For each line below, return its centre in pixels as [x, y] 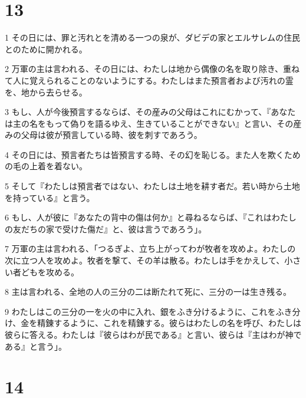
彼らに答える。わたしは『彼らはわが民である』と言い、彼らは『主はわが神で [153, 334]
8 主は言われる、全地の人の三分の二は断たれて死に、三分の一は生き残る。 [148, 292]
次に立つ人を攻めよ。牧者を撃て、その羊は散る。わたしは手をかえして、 [145, 260]
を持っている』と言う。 [50, 197]
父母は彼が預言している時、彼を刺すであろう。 [111, 135]
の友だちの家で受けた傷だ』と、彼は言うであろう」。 [106, 228]
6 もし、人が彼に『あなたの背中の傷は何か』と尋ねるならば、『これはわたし [151, 217]
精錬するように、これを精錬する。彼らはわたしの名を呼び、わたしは [169, 323]
